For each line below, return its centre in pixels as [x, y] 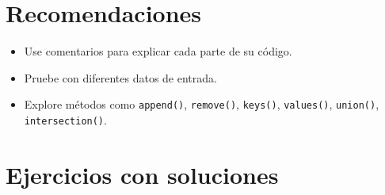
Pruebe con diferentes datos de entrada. [120, 77]
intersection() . [65, 119]
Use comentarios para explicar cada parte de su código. [158, 51]
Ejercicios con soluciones [142, 174]
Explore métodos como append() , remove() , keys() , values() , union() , [202, 104]
